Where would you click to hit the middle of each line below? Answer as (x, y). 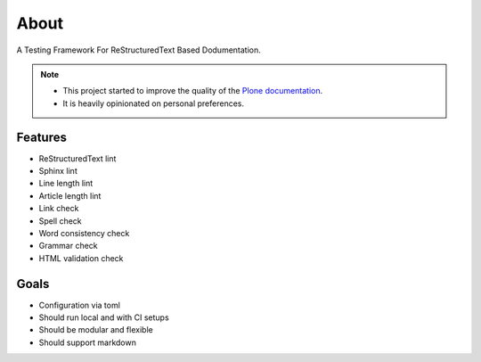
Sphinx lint (58, 171)
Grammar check (68, 246)
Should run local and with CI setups (104, 317)
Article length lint (70, 195)
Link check (59, 209)
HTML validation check (81, 258)
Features (41, 137)
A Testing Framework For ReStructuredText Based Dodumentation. (139, 50)
